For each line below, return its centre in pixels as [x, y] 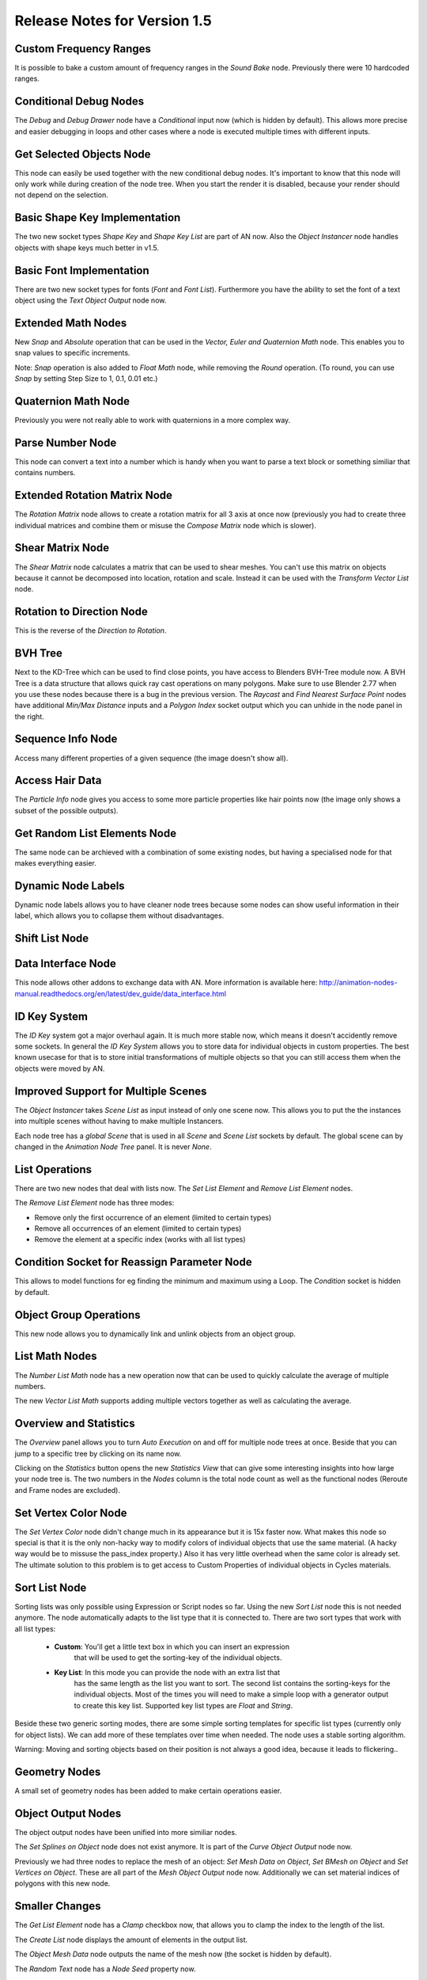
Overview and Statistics [75, 1424]
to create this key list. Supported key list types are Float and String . [183, 1705]
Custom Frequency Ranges [83, 49]
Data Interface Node [65, 963]
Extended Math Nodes [71, 323]
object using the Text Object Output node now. [91, 300]
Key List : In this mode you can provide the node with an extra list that [167, 1672]
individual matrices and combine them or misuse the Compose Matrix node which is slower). [165, 525]
